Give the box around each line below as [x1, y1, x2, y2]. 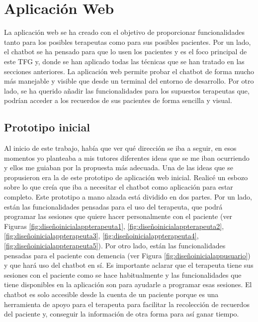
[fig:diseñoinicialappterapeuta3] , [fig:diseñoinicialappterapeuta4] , [4, 230, 199, 241]
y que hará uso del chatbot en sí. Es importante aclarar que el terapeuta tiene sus [4, 260, 254, 270]
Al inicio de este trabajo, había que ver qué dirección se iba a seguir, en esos [4, 143, 237, 153]
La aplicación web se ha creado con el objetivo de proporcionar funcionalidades [4, 27, 245, 37]
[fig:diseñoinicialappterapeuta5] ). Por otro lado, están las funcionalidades [4, 240, 226, 251]
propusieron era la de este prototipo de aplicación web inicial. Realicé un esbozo [4, 172, 248, 182]
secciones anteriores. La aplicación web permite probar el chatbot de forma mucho [4, 66, 255, 76]
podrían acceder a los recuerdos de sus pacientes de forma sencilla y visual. [4, 95, 232, 106]
